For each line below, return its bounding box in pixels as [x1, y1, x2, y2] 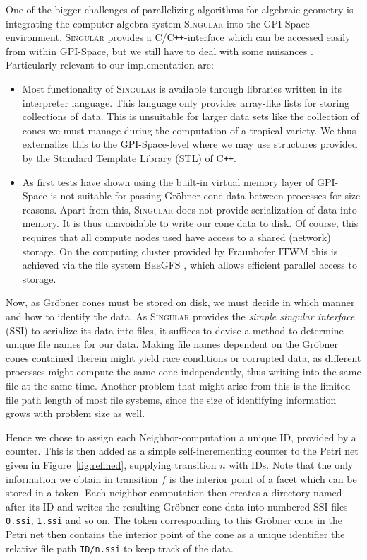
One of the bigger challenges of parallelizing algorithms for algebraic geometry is [6, 2, 354, 16]
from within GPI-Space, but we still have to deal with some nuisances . [6, 43, 313, 58]
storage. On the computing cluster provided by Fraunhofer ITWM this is [22, 243, 338, 258]
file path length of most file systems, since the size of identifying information [6, 392, 337, 407]
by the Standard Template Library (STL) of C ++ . [22, 151, 236, 165]
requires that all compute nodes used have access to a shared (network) [22, 230, 331, 245]
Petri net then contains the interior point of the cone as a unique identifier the [6, 526, 345, 541]
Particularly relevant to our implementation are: [6, 57, 214, 72]
